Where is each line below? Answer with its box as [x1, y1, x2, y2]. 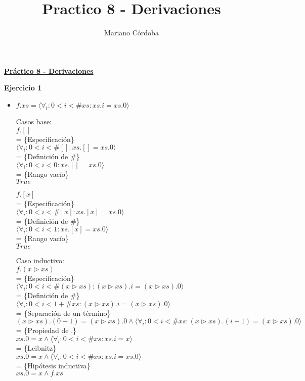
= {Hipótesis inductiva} [16, 360, 91, 370]
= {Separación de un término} [16, 307, 111, 318]
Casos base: [16, 116, 52, 126]
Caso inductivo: [16, 255, 64, 266]
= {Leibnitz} [16, 343, 57, 353]
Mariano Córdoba [104, 27, 159, 38]
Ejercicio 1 [4, 82, 42, 93]
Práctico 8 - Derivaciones [4, 65, 94, 76]
